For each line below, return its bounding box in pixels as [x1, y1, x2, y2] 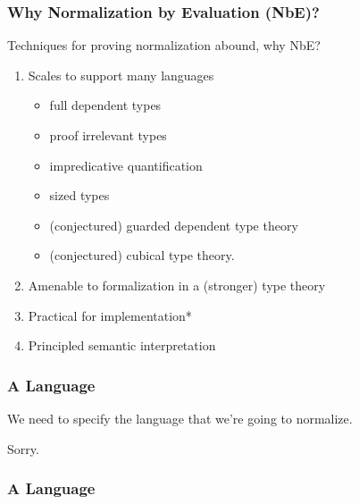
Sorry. [7, 439, 39, 458]
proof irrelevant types [49, 126, 167, 144]
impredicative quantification [49, 155, 203, 174]
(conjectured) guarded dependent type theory [49, 215, 298, 234]
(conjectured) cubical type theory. [49, 246, 235, 265]
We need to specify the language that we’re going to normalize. [7, 408, 353, 427]
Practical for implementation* [28, 306, 192, 324]
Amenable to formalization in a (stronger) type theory [28, 275, 326, 294]
